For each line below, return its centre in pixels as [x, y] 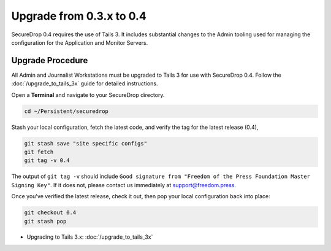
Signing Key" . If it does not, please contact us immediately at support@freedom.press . [124, 185]
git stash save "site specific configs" [86, 143]
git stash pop [45, 221]
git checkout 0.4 [50, 213]
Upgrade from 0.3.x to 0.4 [79, 16]
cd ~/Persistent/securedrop [66, 111]
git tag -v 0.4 [47, 160]
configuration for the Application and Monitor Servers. [80, 42]
